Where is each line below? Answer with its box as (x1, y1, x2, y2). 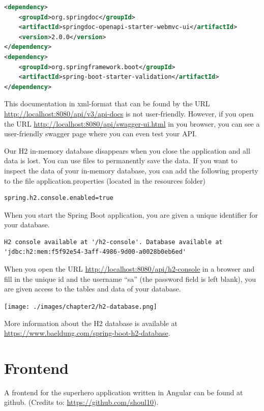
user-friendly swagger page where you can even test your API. (4, 128, 197, 139)
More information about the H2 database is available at (4, 317, 178, 328)
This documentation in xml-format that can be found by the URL (4, 98, 210, 109)
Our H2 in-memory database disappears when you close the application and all (4, 145, 250, 156)
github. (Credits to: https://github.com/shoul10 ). (4, 397, 159, 407)
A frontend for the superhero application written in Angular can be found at (4, 387, 243, 397)
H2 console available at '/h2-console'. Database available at (4, 238, 223, 246)
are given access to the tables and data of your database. (4, 283, 181, 294)
